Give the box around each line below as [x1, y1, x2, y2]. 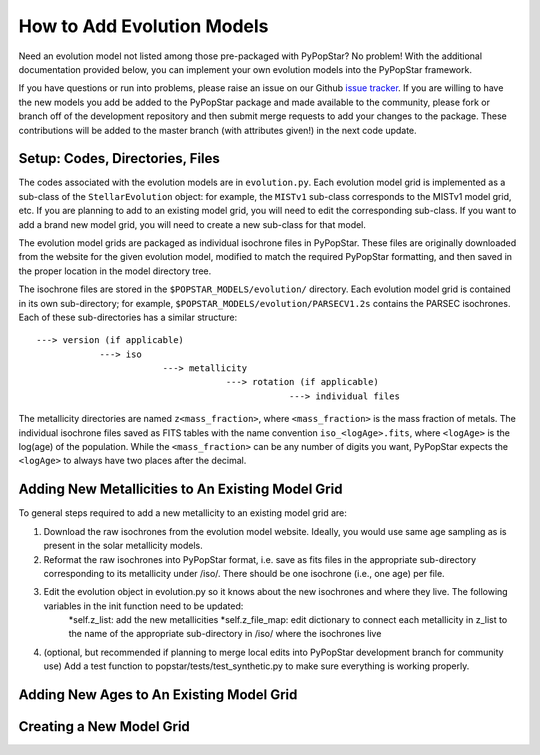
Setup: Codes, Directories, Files [18, 150, 220, 167]
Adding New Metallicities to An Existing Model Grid [18, 481, 343, 498]
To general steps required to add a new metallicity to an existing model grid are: [18, 507, 347, 519]
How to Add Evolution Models [18, 15, 269, 37]
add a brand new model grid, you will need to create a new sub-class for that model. [18, 218, 367, 230]
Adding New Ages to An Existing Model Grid [18, 686, 298, 704]
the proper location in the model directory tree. [18, 265, 212, 277]
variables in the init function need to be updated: [43, 600, 244, 612]
